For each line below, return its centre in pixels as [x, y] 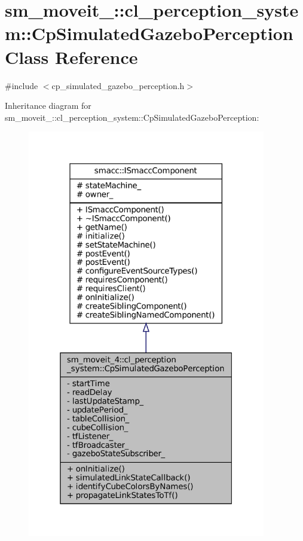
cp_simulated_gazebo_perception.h [118, 85]
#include [22, 85]
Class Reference [71, 56]
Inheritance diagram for [48, 106]
